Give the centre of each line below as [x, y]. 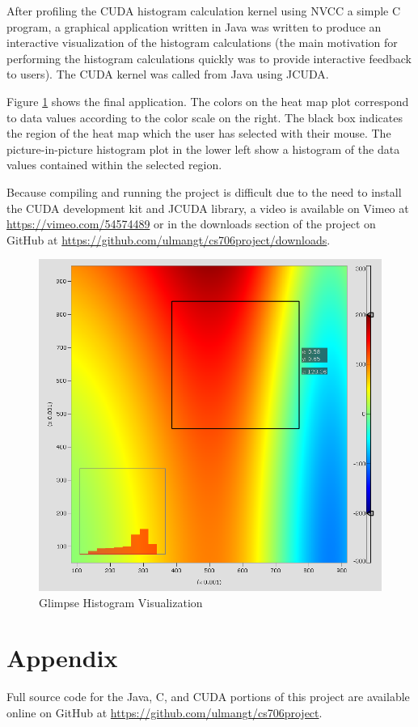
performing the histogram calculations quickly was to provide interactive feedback [209, 58]
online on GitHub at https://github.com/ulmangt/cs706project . [165, 712]
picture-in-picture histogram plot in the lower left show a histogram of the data [203, 149]
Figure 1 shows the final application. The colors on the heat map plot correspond [208, 101]
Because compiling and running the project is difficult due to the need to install [204, 191]
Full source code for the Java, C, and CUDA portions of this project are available [208, 697]
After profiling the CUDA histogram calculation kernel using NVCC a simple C [204, 11]
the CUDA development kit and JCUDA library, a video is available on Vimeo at [208, 208]
